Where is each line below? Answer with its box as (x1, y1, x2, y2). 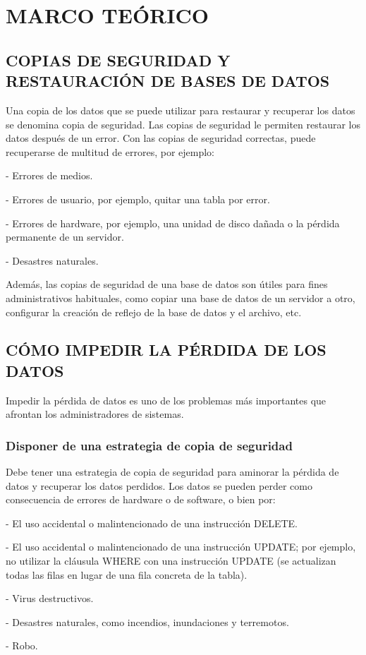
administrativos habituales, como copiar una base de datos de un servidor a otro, (6, 290, 355, 305)
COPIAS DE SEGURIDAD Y (6, 49, 231, 71)
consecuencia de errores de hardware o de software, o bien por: (6, 492, 276, 507)
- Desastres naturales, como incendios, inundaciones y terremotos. (6, 614, 289, 629)
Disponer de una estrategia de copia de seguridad (6, 436, 293, 454)
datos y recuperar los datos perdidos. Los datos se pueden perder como (6, 478, 312, 493)
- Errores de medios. (6, 168, 93, 183)
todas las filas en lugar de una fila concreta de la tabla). (6, 567, 248, 582)
